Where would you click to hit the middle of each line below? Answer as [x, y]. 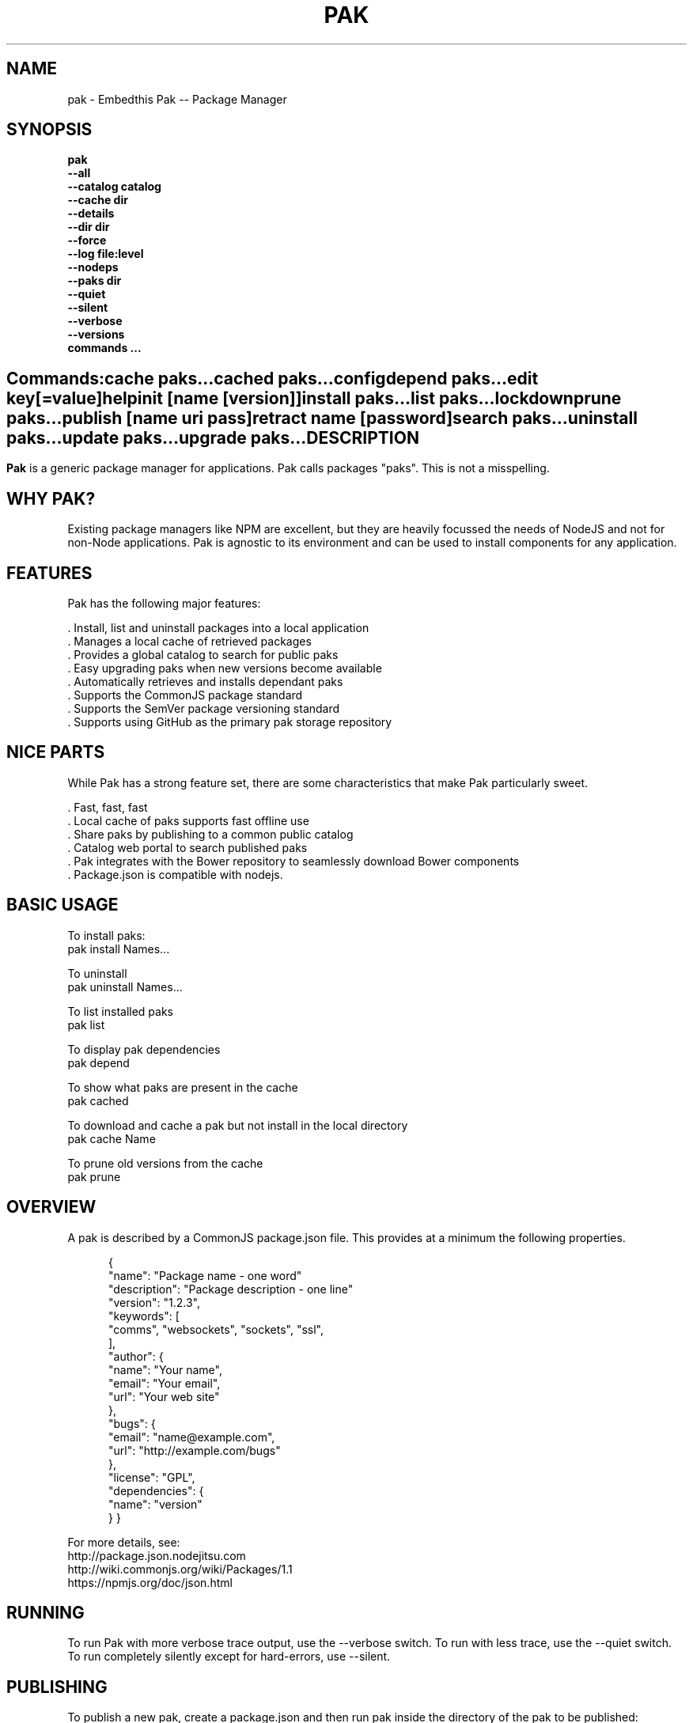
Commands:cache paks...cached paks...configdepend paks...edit [273, 378]
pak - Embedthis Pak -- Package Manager [177, 99]
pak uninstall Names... [125, 986]
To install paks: [106, 935]
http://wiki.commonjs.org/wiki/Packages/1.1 [180, 1569]
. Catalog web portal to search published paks [187, 847]
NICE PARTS [56, 752]
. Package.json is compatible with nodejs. [175, 874]
